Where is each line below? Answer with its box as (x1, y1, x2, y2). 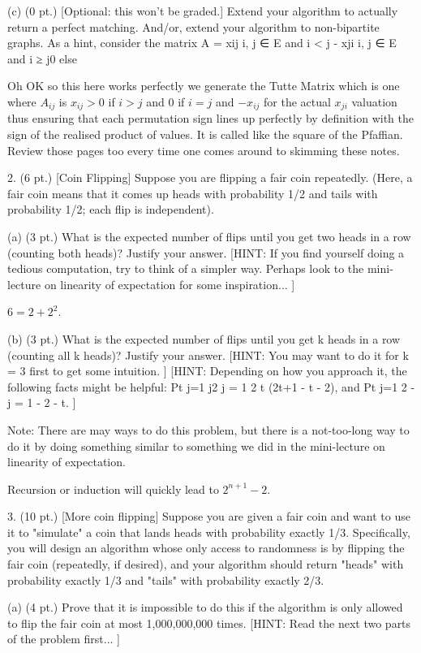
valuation (351, 93, 397, 110)
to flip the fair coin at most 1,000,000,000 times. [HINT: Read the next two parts (7, 614, 411, 631)
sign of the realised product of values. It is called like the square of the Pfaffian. (7, 126, 403, 143)
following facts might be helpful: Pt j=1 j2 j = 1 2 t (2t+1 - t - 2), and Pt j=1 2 (7, 378, 407, 395)
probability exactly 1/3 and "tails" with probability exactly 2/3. (7, 571, 324, 588)
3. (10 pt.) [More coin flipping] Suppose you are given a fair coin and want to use (7, 508, 410, 525)
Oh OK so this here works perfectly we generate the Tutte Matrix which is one (7, 77, 400, 94)
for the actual (264, 93, 331, 110)
